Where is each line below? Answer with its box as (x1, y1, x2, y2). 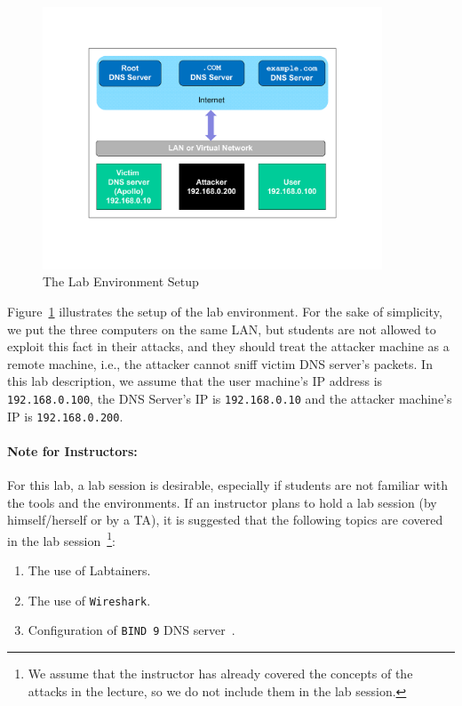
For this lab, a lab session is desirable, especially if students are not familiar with (7, 476, 449, 494)
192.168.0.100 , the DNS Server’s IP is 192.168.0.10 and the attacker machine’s (7, 389, 452, 407)
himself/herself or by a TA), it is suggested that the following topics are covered (7, 510, 443, 529)
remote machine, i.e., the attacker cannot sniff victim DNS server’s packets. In (7, 354, 433, 373)
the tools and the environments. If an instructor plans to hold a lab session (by (7, 493, 437, 511)
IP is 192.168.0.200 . (7, 406, 123, 425)
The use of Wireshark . (28, 590, 151, 609)
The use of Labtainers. (28, 561, 151, 580)
